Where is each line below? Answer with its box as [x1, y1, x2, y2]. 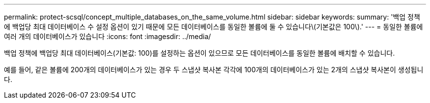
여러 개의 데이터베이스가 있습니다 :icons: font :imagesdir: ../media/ [4, 32, 211, 41]
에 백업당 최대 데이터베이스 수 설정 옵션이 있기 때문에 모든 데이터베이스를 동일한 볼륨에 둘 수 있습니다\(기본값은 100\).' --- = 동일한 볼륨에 [4, 22, 423, 31]
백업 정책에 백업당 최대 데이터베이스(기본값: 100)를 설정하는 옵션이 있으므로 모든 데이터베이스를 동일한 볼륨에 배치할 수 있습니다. [4, 49, 395, 57]
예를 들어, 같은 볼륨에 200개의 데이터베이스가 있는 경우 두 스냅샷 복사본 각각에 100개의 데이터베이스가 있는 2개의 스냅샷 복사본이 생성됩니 [4, 65, 424, 74]
